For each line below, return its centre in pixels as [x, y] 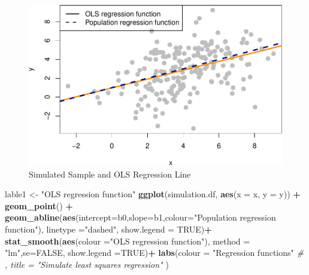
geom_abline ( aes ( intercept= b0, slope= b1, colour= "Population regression [140, 217]
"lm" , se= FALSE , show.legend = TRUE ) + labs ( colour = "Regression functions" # [154, 253]
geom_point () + [39, 205]
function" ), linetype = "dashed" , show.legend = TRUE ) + [108, 229]
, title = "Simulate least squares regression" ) [87, 264]
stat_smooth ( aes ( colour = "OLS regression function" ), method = [128, 241]
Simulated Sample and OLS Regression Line [110, 174]
